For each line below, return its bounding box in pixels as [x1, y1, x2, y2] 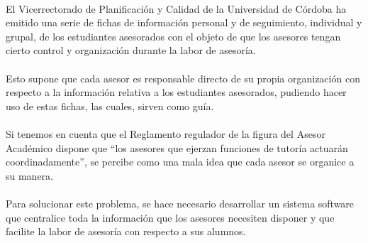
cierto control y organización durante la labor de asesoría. [6, 43, 256, 58]
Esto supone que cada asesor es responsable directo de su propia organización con [6, 70, 360, 85]
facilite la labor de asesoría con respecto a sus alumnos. [6, 224, 246, 239]
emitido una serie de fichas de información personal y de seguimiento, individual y [6, 15, 362, 30]
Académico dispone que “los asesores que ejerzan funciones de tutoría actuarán [6, 140, 348, 155]
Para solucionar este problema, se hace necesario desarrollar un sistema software [6, 195, 355, 210]
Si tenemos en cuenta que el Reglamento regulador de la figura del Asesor [6, 126, 325, 141]
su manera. [6, 168, 54, 183]
